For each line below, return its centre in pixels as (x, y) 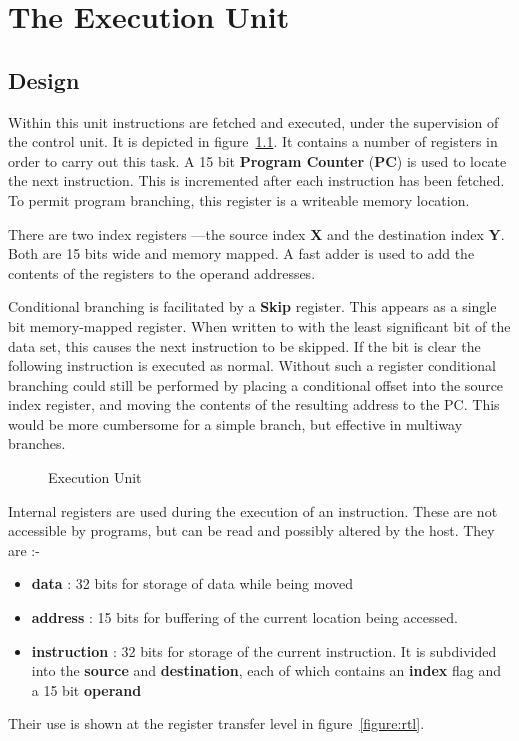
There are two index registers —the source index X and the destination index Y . (256, 233)
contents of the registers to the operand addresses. (162, 272)
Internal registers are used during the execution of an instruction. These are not (253, 510)
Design (44, 79)
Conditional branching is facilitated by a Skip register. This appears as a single (252, 306)
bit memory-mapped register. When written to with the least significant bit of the (259, 325)
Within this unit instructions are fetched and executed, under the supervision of (253, 121)
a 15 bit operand (86, 689)
